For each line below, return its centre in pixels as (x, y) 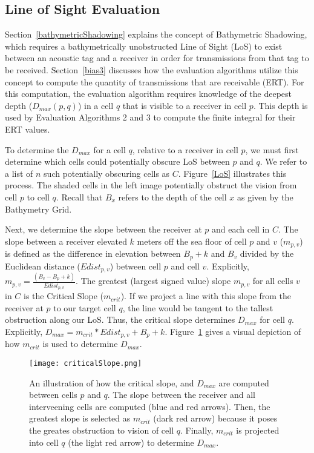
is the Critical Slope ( (64, 296)
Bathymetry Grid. (38, 209)
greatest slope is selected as (80, 418)
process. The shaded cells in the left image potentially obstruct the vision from (151, 185)
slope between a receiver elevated (66, 241)
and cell (185, 266)
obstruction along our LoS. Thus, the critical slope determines (120, 319)
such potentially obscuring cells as (107, 173)
